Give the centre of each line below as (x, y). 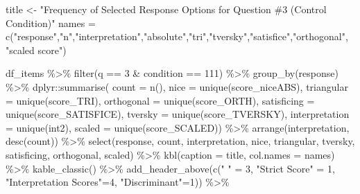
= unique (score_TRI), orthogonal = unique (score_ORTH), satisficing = (160, 100)
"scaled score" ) (36, 50)
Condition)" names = (51, 23)
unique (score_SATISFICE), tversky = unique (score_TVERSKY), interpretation (178, 114)
